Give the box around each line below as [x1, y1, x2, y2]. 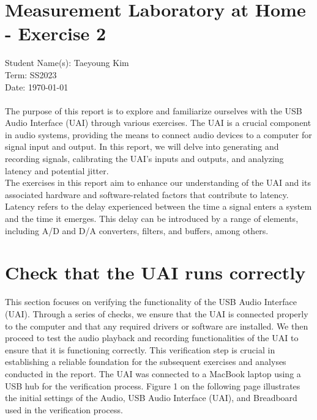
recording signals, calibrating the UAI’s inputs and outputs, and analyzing [5, 152, 284, 165]
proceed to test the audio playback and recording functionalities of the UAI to [5, 331, 299, 344]
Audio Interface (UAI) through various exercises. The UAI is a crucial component [5, 116, 311, 129]
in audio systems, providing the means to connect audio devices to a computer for [5, 128, 312, 141]
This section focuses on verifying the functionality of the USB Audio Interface [5, 295, 297, 308]
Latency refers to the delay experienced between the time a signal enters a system [5, 200, 312, 213]
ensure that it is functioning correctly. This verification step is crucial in [5, 343, 275, 356]
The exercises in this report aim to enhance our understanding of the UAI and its [5, 176, 311, 189]
